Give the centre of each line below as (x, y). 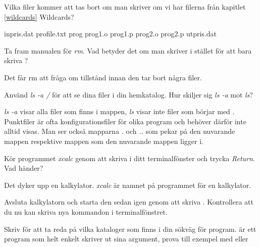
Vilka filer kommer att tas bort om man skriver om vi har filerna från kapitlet (125, 7)
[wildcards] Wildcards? (39, 16)
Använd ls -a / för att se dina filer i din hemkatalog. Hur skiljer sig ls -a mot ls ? (128, 94)
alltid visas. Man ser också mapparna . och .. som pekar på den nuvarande (120, 131)
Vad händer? (24, 168)
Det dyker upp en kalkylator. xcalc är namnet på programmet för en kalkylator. (128, 185)
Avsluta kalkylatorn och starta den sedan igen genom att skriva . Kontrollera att (129, 202)
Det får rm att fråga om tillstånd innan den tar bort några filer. (103, 77)
